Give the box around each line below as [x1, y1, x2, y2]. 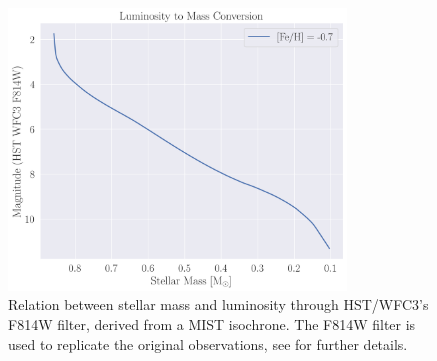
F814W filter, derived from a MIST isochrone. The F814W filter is [8, 314, 416, 335]
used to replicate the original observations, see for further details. [8, 333, 408, 354]
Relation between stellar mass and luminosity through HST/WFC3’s [8, 294, 429, 315]
